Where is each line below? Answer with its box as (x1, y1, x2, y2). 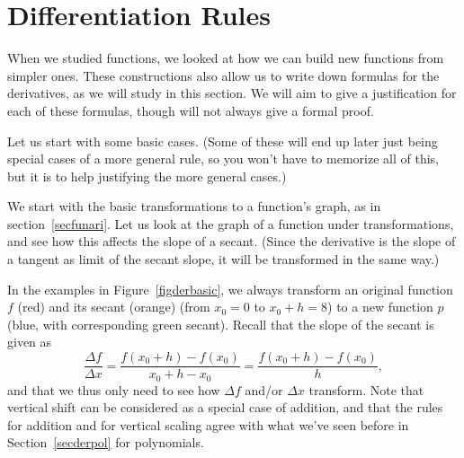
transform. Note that (308, 380, 424, 399)
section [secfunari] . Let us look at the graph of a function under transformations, (7, 214, 454, 233)
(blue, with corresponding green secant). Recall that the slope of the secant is (7, 314, 434, 333)
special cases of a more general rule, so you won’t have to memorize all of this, (7, 149, 439, 168)
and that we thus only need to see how (7, 380, 220, 399)
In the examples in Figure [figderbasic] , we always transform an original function (7, 279, 453, 298)
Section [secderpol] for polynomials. (7, 433, 204, 452)
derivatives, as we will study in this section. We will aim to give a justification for (7, 84, 457, 102)
